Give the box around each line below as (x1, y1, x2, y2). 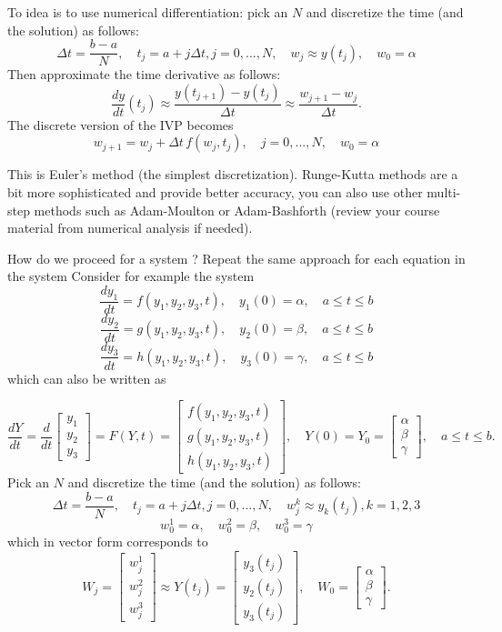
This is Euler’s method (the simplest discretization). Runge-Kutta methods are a (7, 165, 458, 184)
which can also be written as (7, 368, 166, 387)
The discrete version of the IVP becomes (7, 115, 234, 134)
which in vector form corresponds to (7, 532, 208, 551)
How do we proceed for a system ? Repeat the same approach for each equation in (7, 248, 466, 267)
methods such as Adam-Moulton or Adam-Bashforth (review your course (34, 200, 440, 219)
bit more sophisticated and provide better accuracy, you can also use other (7, 183, 423, 202)
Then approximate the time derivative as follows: (7, 65, 281, 84)
